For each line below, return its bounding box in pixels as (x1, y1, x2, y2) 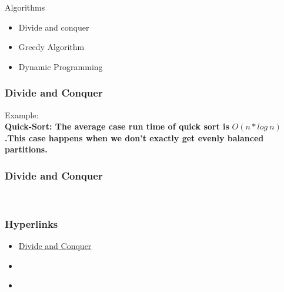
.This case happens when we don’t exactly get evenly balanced (5, 131, 264, 144)
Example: (5, 108, 39, 121)
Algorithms (5, 1, 45, 13)
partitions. (5, 143, 48, 155)
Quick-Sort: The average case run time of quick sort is (5, 120, 229, 132)
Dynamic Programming (18, 60, 103, 72)
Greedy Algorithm (18, 41, 85, 53)
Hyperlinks (5, 216, 58, 231)
